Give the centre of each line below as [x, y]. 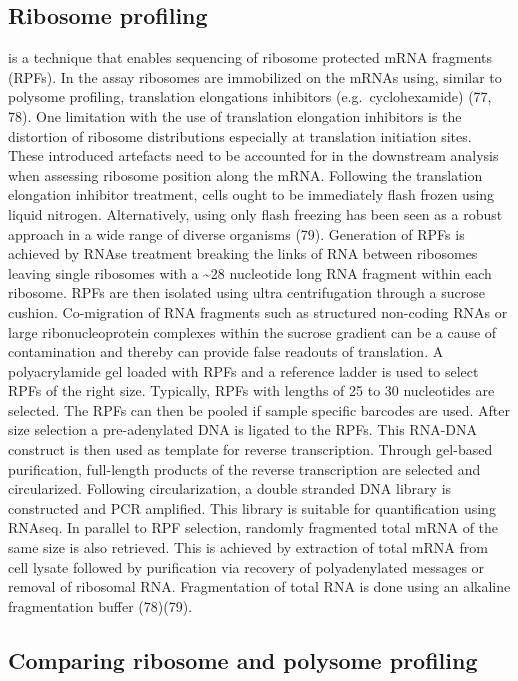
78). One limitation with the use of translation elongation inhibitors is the [235, 115]
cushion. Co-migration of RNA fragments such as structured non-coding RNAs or [258, 311]
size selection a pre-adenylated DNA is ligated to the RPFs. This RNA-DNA [242, 429]
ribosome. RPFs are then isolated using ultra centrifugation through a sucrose [246, 292]
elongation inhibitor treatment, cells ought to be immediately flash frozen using [251, 194]
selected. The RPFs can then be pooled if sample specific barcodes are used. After [259, 409]
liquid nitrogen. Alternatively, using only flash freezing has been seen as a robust [255, 213]
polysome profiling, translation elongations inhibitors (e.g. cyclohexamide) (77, [250, 96]
